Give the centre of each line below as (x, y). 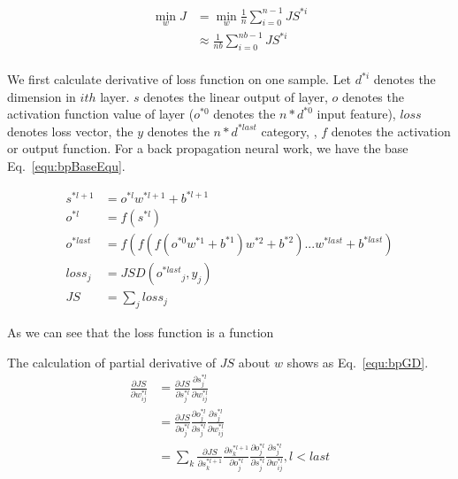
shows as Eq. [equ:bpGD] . (358, 362)
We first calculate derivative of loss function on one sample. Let (179, 79)
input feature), (356, 114)
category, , (289, 131)
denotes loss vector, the (70, 131)
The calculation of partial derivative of (112, 362)
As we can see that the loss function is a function (141, 332)
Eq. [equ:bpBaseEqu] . (66, 166)
